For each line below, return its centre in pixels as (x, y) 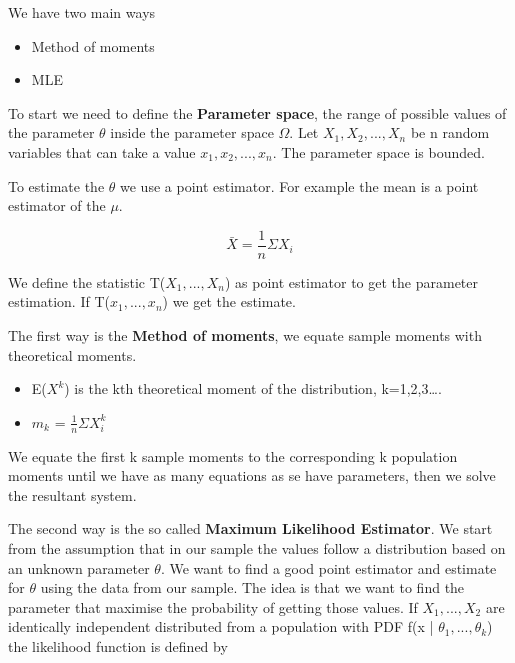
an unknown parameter (79, 567)
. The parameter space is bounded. (378, 151)
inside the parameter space (192, 132)
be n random (450, 132)
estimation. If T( (59, 301)
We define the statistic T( (87, 281)
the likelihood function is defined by (118, 645)
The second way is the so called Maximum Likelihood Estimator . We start (250, 528)
